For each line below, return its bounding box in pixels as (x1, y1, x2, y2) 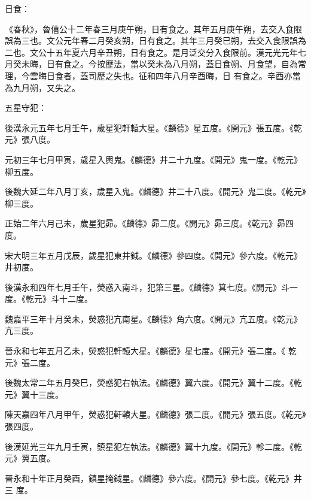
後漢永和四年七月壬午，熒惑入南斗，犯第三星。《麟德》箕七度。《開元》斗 (5, 280, 289, 293)
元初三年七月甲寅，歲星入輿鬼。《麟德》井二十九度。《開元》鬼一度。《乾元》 (5, 153, 302, 165)
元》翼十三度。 (5, 388, 63, 400)
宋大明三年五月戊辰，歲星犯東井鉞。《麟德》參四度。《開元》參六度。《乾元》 (5, 249, 302, 261)
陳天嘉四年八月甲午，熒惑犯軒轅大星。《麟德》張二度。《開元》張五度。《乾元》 (5, 408, 306, 421)
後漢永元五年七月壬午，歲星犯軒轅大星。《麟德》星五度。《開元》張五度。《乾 (5, 121, 302, 134)
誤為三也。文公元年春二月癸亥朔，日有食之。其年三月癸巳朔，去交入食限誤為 (5, 34, 306, 47)
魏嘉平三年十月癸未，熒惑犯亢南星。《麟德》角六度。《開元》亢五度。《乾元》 (5, 312, 302, 325)
